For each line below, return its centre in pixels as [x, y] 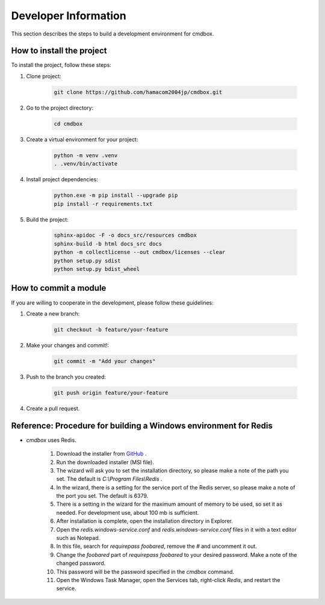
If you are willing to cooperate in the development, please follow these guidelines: [112, 302]
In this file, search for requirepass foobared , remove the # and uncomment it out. [156, 546]
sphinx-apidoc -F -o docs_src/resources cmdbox [125, 235]
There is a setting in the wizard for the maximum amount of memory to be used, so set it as [169, 504]
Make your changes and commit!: [68, 345]
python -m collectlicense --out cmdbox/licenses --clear [140, 252]
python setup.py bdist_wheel [97, 269]
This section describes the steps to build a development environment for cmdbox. [113, 34]
